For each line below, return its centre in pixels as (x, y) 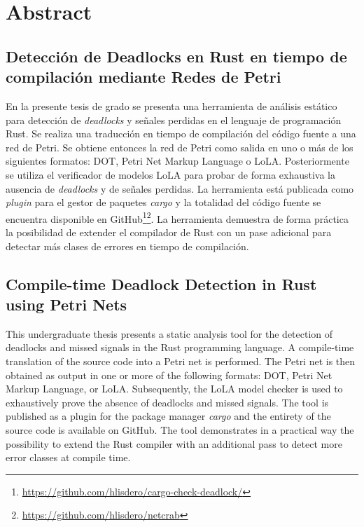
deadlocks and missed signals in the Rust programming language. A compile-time (180, 347)
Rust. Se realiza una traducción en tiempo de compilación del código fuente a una (181, 134)
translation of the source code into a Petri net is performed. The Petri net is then (181, 361)
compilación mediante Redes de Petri (143, 77)
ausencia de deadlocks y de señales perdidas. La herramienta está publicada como (180, 188)
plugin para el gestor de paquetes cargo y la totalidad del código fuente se (163, 202)
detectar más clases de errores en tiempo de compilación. (127, 246)
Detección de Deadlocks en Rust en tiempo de (176, 56)
